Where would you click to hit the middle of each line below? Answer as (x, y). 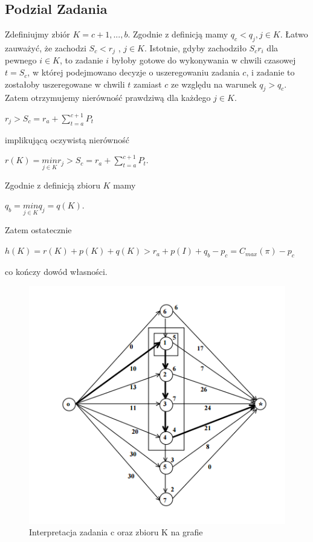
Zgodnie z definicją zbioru (53, 185)
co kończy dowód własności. (56, 271)
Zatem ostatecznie (38, 230)
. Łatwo (294, 34)
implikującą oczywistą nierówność (67, 139)
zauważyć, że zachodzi (46, 48)
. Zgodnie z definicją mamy (178, 34)
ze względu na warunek (214, 84)
